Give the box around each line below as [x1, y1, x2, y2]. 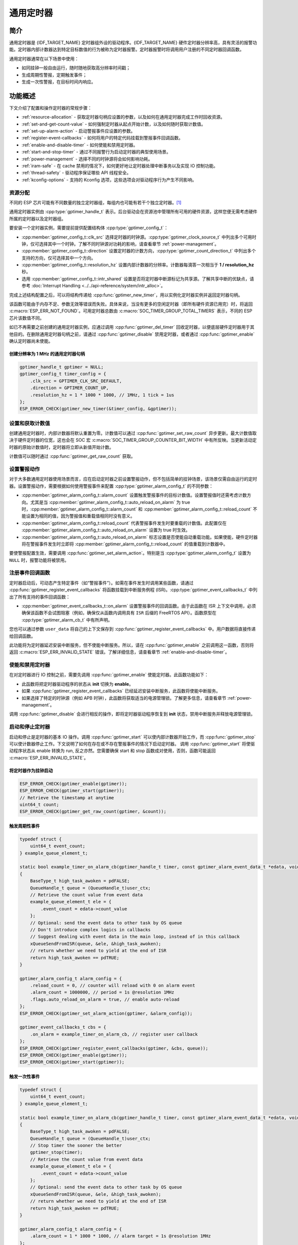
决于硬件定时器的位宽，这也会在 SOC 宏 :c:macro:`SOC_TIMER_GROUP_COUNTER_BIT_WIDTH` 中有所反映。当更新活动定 [9, 437, 257, 443]
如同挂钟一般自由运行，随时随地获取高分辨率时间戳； [21, 65, 131, 71]
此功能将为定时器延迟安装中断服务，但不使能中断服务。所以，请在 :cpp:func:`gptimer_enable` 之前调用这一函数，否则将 [9, 642, 254, 648]
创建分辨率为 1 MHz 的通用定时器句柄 [9, 351, 85, 357]
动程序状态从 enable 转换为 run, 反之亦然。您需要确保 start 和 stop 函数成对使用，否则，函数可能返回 [9, 747, 216, 754]
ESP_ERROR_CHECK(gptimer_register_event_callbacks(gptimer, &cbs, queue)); [19, 1045, 209, 1051]
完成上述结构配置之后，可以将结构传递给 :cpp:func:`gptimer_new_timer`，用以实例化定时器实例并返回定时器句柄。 [9, 292, 243, 298]
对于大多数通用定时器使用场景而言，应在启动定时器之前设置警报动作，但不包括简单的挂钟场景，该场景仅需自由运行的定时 [9, 476, 257, 482]
